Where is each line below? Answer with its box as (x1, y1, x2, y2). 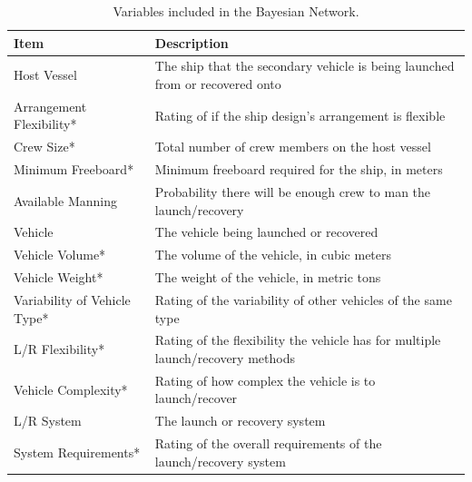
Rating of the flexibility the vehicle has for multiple (154, 330, 441, 349)
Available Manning (14, 191, 117, 210)
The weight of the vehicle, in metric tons (154, 268, 381, 287)
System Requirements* (14, 442, 141, 461)
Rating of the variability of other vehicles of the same (154, 290, 452, 309)
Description (154, 33, 229, 52)
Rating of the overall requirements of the (154, 434, 382, 453)
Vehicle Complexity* (14, 379, 128, 398)
